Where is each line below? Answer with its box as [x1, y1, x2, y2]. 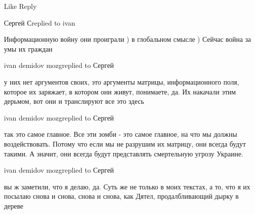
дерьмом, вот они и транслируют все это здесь [4, 96, 145, 106]
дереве [4, 200, 24, 211]
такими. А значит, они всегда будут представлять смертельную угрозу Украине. [4, 148, 244, 158]
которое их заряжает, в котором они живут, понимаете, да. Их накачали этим [4, 86, 236, 96]
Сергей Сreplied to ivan [4, 17, 75, 28]
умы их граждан [4, 43, 53, 54]
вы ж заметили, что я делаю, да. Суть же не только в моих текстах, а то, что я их [4, 181, 251, 191]
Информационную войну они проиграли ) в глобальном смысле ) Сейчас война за [4, 34, 251, 44]
